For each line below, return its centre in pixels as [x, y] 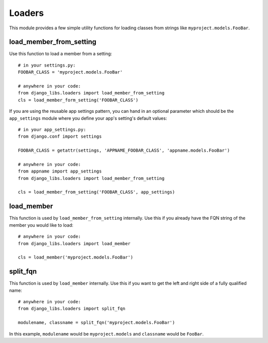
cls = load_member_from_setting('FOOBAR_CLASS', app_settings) [97, 192]
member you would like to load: [41, 225]
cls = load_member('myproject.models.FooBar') [76, 257]
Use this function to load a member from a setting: [61, 54]
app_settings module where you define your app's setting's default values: [88, 118]
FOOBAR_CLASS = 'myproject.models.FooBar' [70, 72]
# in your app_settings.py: [52, 129]
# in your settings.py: [47, 65]
